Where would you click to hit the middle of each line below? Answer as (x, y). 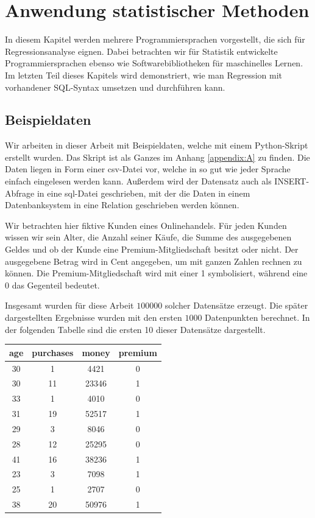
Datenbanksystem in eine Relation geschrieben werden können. (122, 205)
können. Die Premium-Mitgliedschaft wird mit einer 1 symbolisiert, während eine (156, 273)
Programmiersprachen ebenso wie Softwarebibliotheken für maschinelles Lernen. (154, 63)
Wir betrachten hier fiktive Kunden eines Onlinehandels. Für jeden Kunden (146, 225)
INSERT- (292, 181)
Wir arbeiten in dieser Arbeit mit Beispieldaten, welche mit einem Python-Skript (157, 145)
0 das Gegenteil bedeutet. (52, 285)
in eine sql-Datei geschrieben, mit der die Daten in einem (143, 193)
